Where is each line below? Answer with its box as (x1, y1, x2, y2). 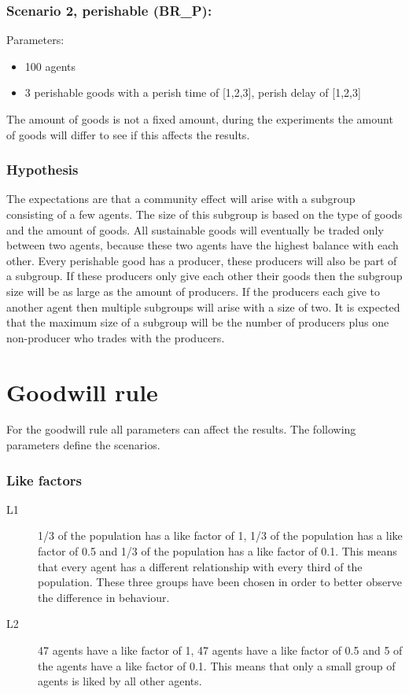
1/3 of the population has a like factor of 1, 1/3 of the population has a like (38, 527, 403, 544)
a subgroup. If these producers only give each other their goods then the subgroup (6, 268, 403, 284)
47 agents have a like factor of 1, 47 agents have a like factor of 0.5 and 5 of (38, 642, 403, 659)
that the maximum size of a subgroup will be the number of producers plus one (6, 314, 389, 330)
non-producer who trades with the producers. (6, 329, 225, 345)
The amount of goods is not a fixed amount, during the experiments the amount (6, 111, 393, 127)
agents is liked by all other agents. (38, 673, 202, 689)
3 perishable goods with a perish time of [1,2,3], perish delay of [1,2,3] (24, 84, 361, 101)
